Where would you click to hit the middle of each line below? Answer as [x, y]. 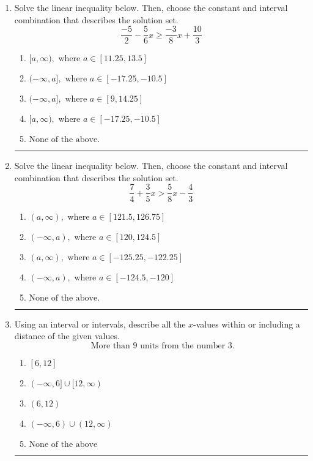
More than [110, 346]
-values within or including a [247, 324]
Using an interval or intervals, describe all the [100, 324]
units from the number [183, 346]
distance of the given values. [67, 336]
